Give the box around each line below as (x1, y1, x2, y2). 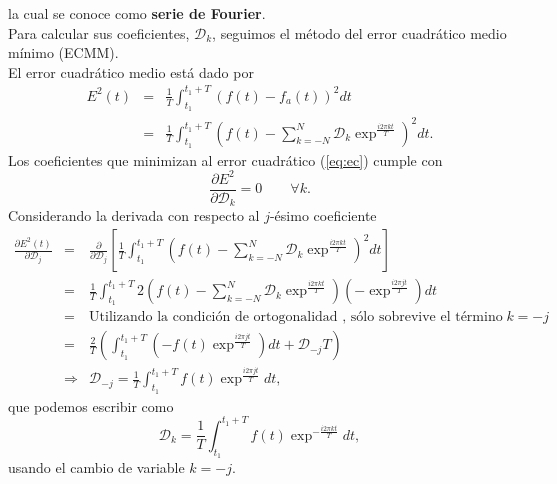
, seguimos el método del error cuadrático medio (212, 22, 507, 43)
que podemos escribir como (8, 395, 174, 416)
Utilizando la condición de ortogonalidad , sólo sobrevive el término (89, 310, 503, 325)
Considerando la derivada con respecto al (8, 205, 260, 226)
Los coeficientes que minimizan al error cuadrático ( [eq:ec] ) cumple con (8, 149, 443, 170)
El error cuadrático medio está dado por (8, 61, 254, 82)
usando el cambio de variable (8, 457, 185, 477)
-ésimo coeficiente (269, 205, 377, 226)
